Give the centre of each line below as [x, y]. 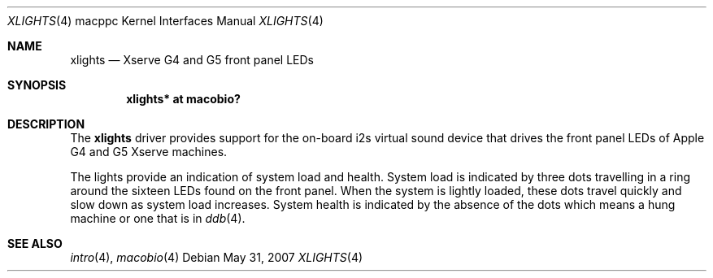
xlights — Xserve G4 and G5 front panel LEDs [192, 60]
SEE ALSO [35, 243]
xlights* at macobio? [183, 99]
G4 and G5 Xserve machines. [149, 152]
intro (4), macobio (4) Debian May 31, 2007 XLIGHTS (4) [217, 257]
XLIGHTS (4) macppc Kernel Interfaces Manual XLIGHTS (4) [165, 21]
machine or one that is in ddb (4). [158, 218]
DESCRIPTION [46, 124]
